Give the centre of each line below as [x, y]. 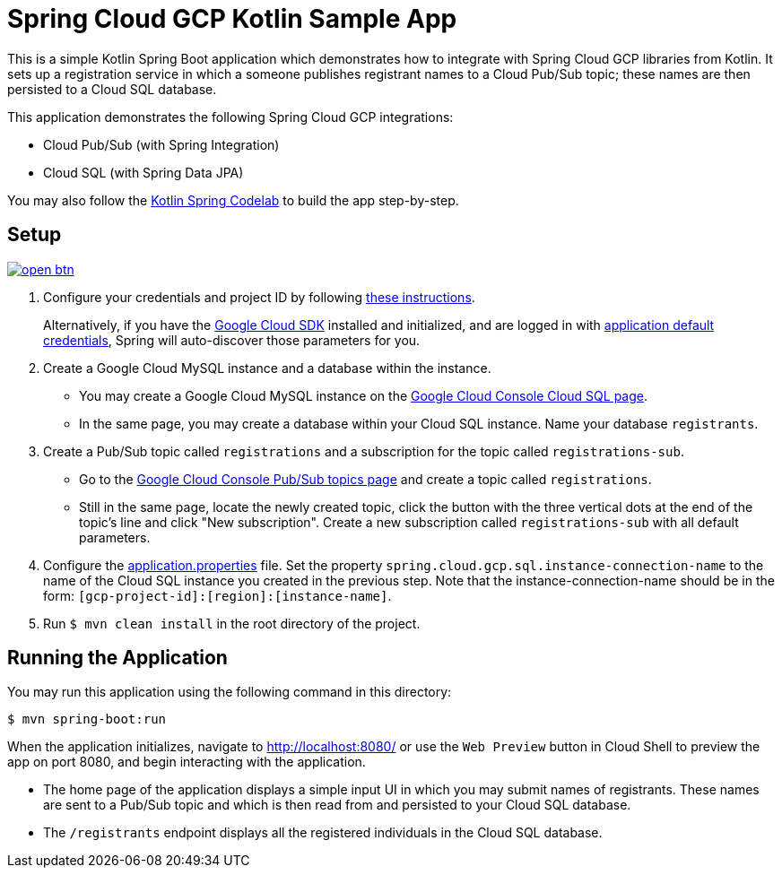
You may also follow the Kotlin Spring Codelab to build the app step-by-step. [233, 200]
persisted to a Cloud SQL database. [112, 89]
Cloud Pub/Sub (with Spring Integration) [161, 144]
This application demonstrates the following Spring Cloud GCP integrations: [230, 117]
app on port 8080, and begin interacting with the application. [187, 762]
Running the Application [117, 658]
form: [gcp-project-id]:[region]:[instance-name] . [217, 595]
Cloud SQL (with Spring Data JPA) [143, 172]
